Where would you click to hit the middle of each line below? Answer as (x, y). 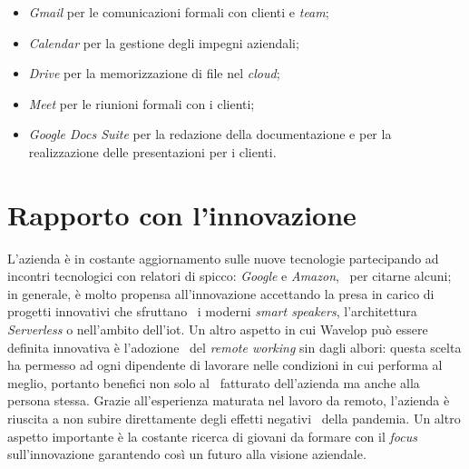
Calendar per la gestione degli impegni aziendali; (164, 42)
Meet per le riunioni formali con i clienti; (142, 103)
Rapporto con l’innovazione (182, 214)
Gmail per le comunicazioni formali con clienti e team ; (179, 12)
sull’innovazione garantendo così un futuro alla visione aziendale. (187, 454)
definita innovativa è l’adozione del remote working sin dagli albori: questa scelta (234, 347)
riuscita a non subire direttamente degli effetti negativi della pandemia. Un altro (234, 419)
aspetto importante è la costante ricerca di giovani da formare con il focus (212, 436)
